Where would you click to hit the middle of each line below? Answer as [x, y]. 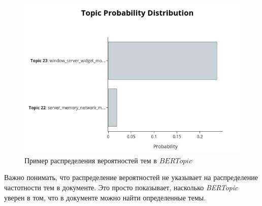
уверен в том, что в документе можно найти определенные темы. [105, 197]
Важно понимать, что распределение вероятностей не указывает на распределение [131, 177]
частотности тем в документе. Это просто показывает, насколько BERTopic [121, 187]
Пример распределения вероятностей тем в [91, 160]
